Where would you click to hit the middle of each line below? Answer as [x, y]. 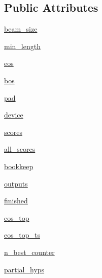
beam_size [21, 29]
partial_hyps [24, 269]
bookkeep [19, 166]
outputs [16, 183]
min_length [22, 46]
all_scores [20, 149]
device [14, 115]
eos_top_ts [22, 235]
